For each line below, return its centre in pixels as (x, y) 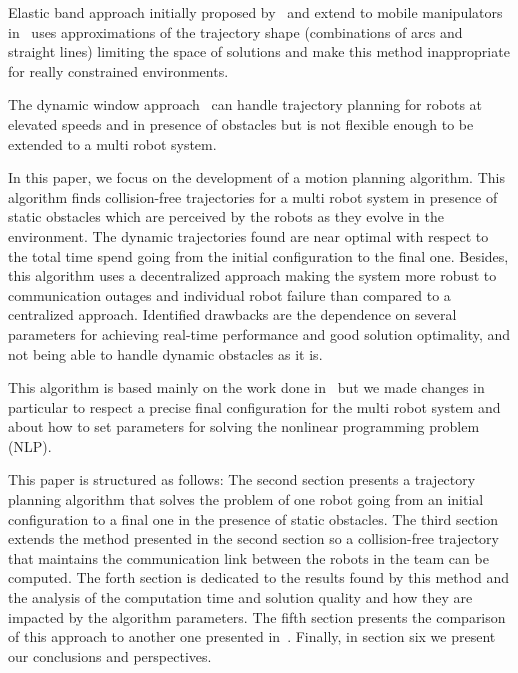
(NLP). (30, 445)
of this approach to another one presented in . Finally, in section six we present (252, 636)
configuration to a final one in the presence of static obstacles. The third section (253, 518)
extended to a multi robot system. (112, 143)
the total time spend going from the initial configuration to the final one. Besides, (258, 255)
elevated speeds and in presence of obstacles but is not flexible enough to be (241, 123)
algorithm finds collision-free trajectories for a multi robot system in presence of (253, 196)
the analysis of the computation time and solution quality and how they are (240, 597)
